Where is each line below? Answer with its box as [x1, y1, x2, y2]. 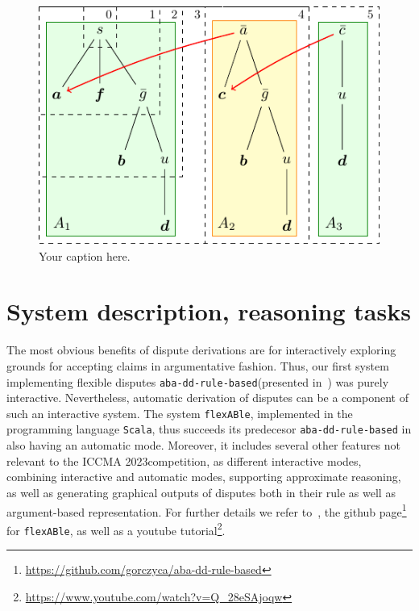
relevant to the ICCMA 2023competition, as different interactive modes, [6, 452, 362, 469]
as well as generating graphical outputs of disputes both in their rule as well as [6, 483, 396, 500]
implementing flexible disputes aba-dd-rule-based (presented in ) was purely [6, 373, 389, 390]
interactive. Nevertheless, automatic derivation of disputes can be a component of [6, 389, 409, 406]
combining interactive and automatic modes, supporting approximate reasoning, [6, 468, 401, 485]
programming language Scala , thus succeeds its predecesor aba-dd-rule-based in [6, 421, 412, 437]
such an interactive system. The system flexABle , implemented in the [6, 404, 353, 421]
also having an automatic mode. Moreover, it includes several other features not [6, 437, 400, 454]
